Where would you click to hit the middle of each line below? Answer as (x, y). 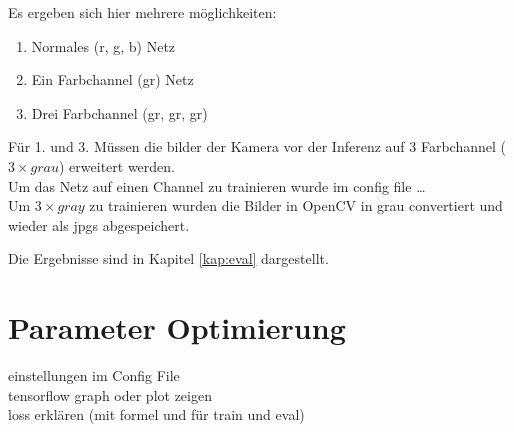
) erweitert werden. (117, 165)
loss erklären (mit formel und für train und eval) (156, 414)
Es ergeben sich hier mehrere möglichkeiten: (142, 12)
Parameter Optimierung (177, 327)
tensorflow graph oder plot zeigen (110, 394)
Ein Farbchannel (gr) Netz (112, 79)
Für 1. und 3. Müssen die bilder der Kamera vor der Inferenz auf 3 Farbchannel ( (257, 146)
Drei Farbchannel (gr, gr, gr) (119, 112)
